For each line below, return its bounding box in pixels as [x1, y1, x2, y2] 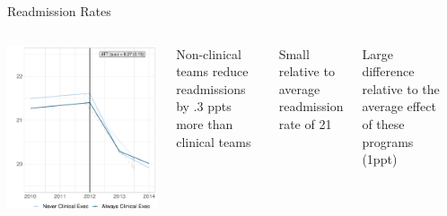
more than [176, 114, 233, 133]
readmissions [176, 79, 246, 98]
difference [362, 62, 415, 81]
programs [362, 132, 414, 151]
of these [362, 114, 405, 133]
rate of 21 [278, 114, 332, 133]
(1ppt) [362, 150, 398, 168]
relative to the [362, 79, 440, 98]
